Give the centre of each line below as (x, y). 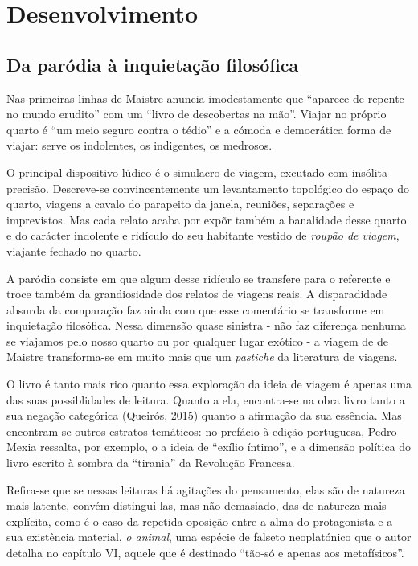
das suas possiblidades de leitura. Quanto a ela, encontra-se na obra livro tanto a (206, 399)
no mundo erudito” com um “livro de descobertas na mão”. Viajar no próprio (197, 114)
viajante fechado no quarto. (74, 250)
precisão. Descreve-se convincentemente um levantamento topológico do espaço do (208, 188)
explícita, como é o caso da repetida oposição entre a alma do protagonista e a (200, 521)
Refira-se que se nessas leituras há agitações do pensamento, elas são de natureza (206, 489)
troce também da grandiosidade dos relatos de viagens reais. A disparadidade (197, 294)
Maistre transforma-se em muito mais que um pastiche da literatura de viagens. (202, 357)
